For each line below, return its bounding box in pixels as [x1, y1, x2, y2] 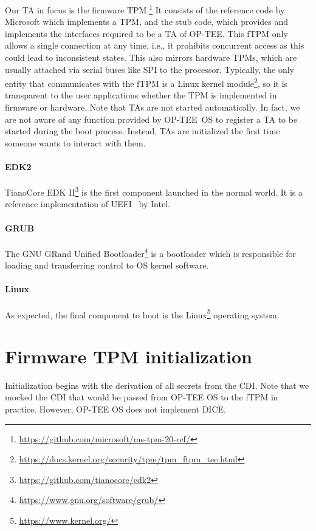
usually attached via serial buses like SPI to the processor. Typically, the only [5, 63, 294, 75]
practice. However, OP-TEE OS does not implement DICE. [5, 403, 226, 416]
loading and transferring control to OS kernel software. [5, 259, 209, 272]
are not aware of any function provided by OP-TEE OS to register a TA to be [5, 112, 298, 125]
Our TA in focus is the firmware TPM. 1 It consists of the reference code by [5, 2, 285, 16]
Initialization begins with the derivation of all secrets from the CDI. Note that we [5, 379, 309, 391]
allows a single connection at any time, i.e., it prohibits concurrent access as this [5, 39, 304, 52]
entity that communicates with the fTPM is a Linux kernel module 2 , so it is [5, 75, 288, 89]
